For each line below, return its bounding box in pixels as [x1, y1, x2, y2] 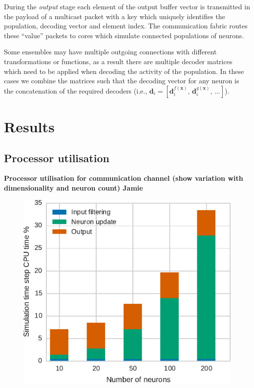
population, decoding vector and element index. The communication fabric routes [4, 21, 248, 31]
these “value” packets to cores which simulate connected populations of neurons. [4, 30, 244, 40]
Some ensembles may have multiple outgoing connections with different [4, 47, 217, 57]
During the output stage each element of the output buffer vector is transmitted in [4, 1, 250, 11]
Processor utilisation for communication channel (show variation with [4, 173, 243, 183]
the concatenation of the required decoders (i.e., [4, 85, 148, 96]
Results [4, 116, 55, 136]
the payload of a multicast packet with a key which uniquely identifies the [4, 11, 225, 21]
